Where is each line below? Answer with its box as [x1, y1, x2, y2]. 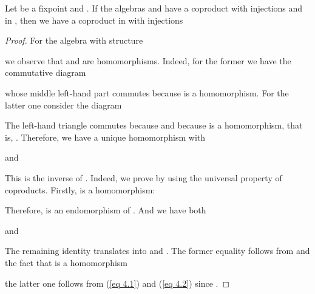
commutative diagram [5, 66, 86, 79]
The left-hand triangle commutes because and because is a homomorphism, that [5, 119, 303, 132]
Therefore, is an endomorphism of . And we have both [5, 204, 206, 216]
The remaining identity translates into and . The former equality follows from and [5, 244, 310, 257]
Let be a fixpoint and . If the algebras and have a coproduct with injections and [5, 2, 303, 14]
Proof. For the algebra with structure [5, 34, 143, 47]
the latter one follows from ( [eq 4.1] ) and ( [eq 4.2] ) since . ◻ [5, 276, 230, 289]
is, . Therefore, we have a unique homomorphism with [5, 130, 206, 143]
